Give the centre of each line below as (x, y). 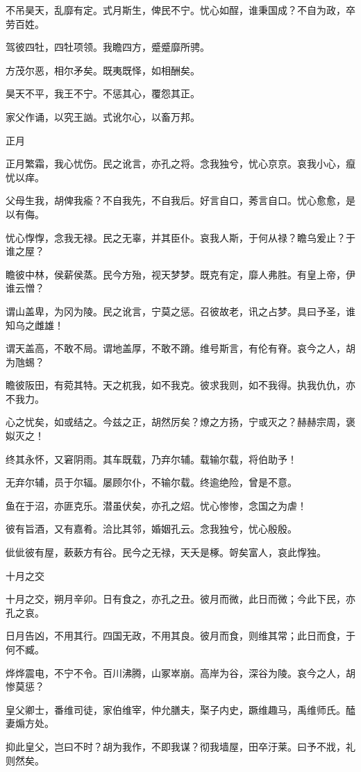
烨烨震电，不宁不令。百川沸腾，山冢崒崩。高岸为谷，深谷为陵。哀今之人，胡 (180, 672)
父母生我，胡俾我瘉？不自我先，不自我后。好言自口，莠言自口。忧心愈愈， (176, 200)
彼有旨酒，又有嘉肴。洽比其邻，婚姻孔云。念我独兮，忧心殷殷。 (151, 529)
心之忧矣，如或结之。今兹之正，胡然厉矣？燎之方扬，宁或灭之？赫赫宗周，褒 (180, 422)
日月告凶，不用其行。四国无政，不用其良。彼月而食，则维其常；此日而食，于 (180, 636)
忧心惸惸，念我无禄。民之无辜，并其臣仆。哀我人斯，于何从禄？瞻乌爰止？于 (180, 237)
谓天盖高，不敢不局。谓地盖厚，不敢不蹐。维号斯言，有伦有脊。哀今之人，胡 (180, 348)
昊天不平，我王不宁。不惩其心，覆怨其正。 (103, 93)
